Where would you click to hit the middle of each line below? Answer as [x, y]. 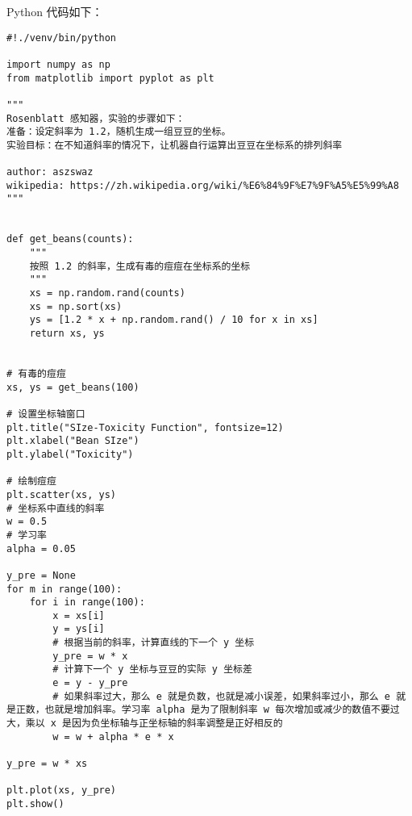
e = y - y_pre [90, 683]
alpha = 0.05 [41, 548]
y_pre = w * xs [47, 764]
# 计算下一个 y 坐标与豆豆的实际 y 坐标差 [152, 670]
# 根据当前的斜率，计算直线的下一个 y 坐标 [154, 643]
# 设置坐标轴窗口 [46, 414]
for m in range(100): [65, 589]
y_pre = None [41, 575]
